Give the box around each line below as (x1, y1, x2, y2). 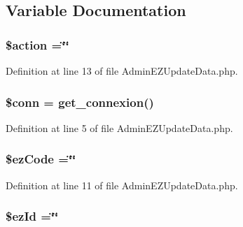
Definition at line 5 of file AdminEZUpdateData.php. (6, 120, 233, 135)
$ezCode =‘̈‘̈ (6, 150, 76, 168)
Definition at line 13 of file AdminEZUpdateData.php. (6, 64, 238, 78)
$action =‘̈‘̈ (6, 36, 69, 53)
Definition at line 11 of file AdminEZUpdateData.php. (6, 177, 238, 192)
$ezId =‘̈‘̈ (6, 207, 59, 225)
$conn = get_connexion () (6, 93, 154, 110)
